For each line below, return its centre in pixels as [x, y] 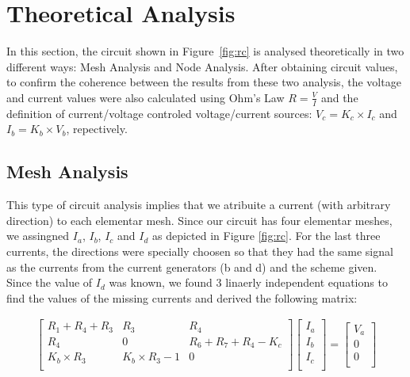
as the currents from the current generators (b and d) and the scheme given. [192, 267]
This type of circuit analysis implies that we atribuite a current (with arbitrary [199, 205]
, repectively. [97, 129]
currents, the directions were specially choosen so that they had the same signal [200, 251]
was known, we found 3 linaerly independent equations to [248, 282]
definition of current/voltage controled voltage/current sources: [159, 113]
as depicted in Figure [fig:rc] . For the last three [266, 236]
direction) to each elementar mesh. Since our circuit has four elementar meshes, [199, 220]
